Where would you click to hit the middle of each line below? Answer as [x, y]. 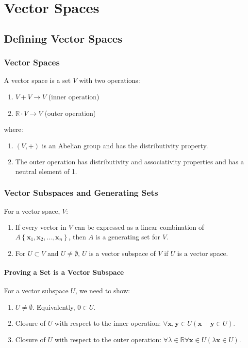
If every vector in [41, 227]
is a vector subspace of [122, 253]
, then [77, 236]
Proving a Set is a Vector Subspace [64, 272]
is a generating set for [128, 236]
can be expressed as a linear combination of [139, 227]
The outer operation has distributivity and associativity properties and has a [130, 162]
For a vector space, [32, 211]
